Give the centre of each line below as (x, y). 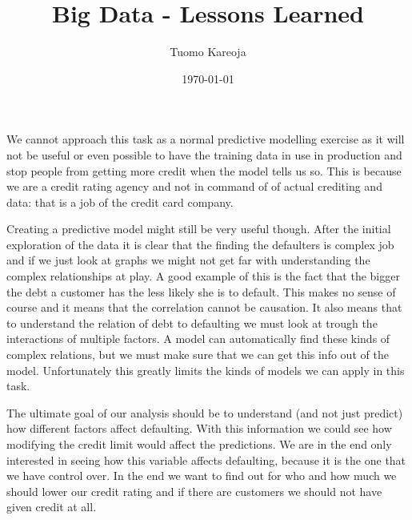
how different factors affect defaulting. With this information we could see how (199, 428)
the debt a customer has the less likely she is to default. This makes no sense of (201, 291)
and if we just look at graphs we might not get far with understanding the (188, 260)
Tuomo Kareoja (208, 52)
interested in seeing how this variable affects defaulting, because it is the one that (206, 460)
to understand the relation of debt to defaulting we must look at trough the (192, 322)
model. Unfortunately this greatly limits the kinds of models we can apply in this (206, 370)
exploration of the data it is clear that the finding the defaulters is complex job (200, 244)
